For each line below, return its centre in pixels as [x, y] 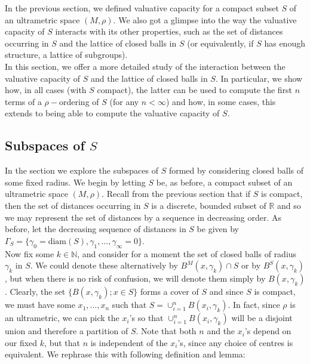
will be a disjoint [262, 318]
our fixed [21, 342]
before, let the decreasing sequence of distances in [96, 229]
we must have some [40, 305]
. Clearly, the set [35, 291]
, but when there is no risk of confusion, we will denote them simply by [135, 278]
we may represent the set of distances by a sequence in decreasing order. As [143, 217]
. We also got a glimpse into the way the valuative [205, 19]
